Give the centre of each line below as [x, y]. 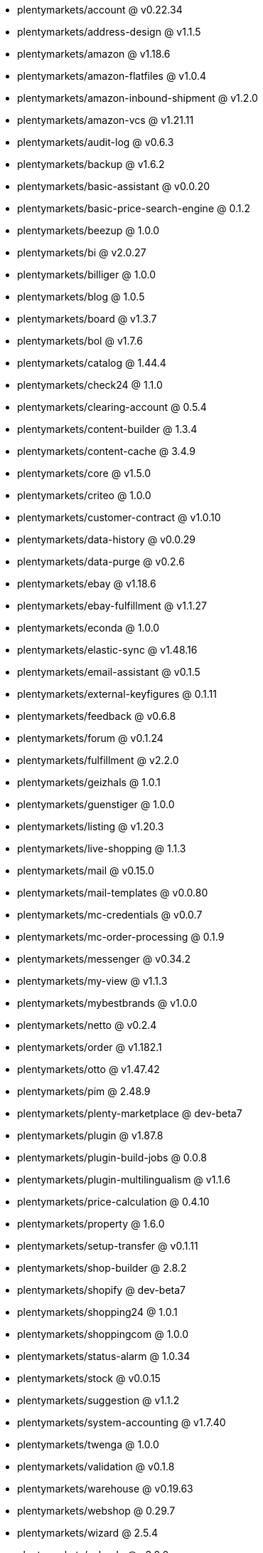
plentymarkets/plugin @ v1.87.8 [90, 1135]
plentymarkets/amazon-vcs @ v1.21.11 [106, 120]
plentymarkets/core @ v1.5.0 [84, 473]
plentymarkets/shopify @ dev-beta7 [101, 1290]
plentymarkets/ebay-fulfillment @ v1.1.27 [112, 606]
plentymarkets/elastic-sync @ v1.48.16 [107, 650]
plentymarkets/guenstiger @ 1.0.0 [96, 804]
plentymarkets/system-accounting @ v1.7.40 [122, 1422]
